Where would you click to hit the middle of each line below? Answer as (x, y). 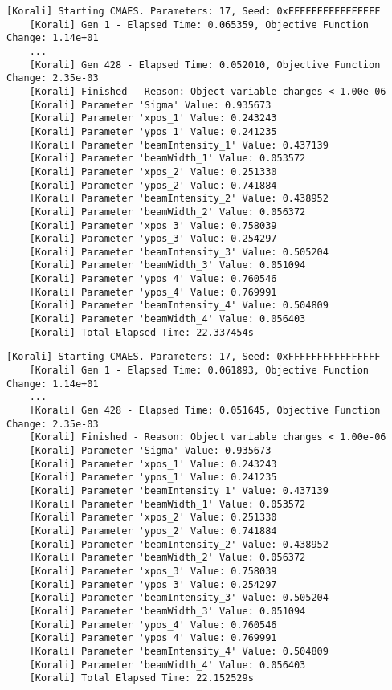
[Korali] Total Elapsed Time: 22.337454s (141, 332)
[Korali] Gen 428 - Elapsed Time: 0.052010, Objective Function (205, 65)
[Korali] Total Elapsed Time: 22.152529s (141, 678)
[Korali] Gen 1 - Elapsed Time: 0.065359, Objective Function (199, 24)
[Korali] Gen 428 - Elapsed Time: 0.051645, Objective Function (205, 411)
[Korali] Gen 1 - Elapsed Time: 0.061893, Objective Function (199, 371)
